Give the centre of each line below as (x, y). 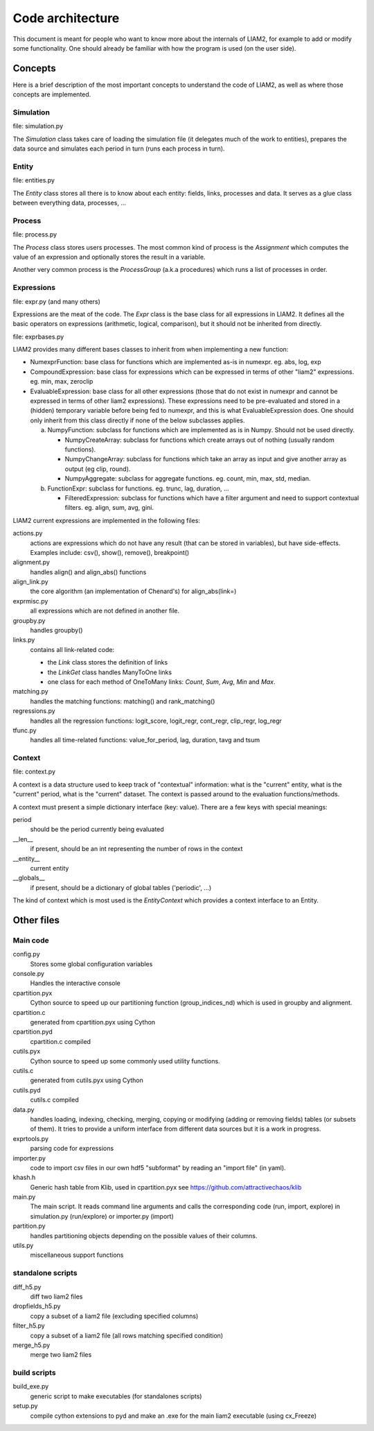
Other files (36, 920)
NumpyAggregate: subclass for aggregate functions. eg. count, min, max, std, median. (188, 479)
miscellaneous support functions (77, 1255)
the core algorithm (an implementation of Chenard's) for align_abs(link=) (133, 591)
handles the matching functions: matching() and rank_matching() (123, 701)
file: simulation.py (38, 126)
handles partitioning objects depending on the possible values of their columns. (144, 1235)
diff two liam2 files (56, 1296)
